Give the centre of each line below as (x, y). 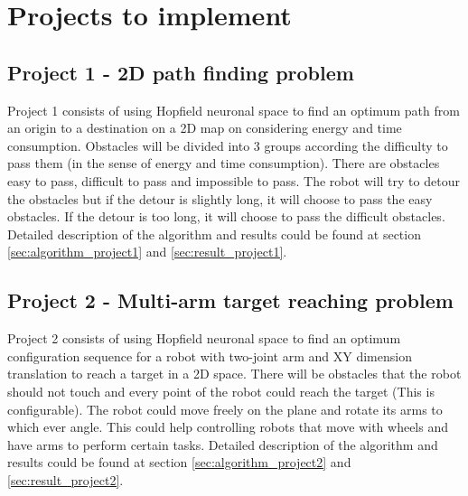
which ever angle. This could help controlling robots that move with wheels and (228, 427)
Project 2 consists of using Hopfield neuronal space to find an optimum (204, 338)
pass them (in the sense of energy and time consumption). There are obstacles (224, 163)
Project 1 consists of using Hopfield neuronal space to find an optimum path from (234, 110)
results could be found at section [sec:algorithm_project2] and (179, 462)
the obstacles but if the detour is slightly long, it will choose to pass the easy (220, 198)
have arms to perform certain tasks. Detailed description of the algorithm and (223, 444)
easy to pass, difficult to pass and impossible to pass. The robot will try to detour (234, 180)
